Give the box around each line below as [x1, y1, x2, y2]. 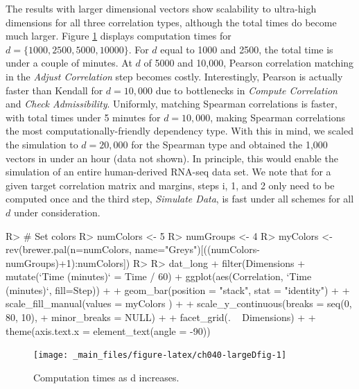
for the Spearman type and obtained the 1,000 [131, 137, 328, 151]
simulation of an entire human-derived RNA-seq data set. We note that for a [6, 164, 331, 179]
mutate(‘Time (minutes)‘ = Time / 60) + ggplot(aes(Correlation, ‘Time [6, 269, 312, 284]
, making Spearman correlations [210, 110, 345, 124]
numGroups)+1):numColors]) [6, 255, 130, 270]
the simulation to [6, 137, 78, 151]
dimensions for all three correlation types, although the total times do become [6, 15, 337, 29]
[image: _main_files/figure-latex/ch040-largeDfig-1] [33, 350, 287, 361]
